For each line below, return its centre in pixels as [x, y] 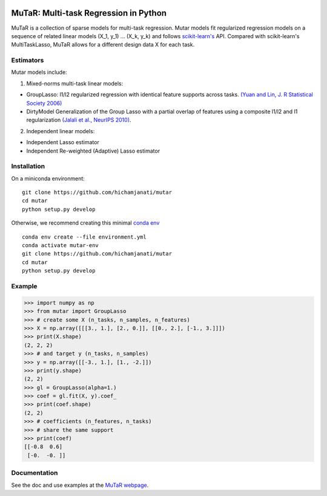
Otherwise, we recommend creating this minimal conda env [85, 223]
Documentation [35, 473]
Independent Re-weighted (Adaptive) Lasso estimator [93, 151]
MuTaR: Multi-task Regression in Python [89, 13]
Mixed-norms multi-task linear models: [75, 83]
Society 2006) [44, 103]
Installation [28, 167]
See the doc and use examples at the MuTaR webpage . [80, 485]
